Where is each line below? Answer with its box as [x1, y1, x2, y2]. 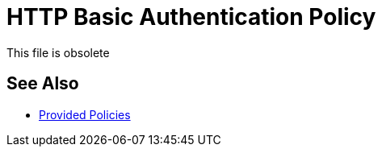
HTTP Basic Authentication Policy [6, 3, 376, 31]
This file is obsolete [6, 45, 110, 60]
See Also [6, 73, 79, 94]
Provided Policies [39, 107, 131, 122]
